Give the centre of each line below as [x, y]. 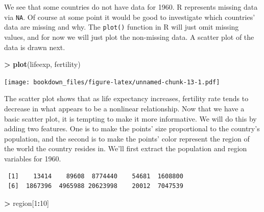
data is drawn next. [35, 47]
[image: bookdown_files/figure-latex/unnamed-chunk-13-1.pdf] [112, 82]
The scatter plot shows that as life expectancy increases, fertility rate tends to [126, 98]
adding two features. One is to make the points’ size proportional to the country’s [132, 128]
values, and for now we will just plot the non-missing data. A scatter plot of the [129, 37]
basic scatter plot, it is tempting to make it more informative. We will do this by [130, 118]
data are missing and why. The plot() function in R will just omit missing [122, 27]
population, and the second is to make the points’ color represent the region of [127, 138]
